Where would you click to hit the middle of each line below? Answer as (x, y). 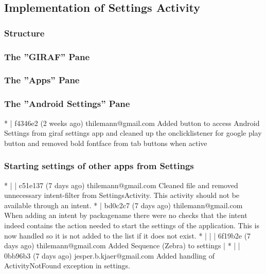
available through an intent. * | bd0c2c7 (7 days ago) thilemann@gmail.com (123, 205)
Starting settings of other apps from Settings (99, 166)
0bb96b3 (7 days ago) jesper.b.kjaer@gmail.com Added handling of (110, 255)
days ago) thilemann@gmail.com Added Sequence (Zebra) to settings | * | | (122, 245)
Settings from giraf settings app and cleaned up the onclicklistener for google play (133, 133)
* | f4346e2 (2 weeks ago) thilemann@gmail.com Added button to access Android (132, 123)
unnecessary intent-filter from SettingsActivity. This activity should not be (122, 195)
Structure (24, 33)
